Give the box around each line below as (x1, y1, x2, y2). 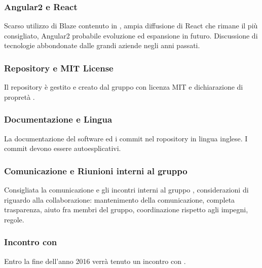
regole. (4, 214, 24, 224)
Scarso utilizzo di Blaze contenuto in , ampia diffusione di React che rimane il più (4, 20, 258, 31)
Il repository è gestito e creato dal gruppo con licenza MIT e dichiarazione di (4, 82, 243, 92)
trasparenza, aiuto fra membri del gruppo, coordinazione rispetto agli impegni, (4, 204, 248, 215)
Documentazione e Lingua (4, 113, 113, 126)
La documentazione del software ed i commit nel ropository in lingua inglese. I (4, 133, 248, 143)
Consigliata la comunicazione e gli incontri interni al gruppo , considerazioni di (4, 184, 249, 195)
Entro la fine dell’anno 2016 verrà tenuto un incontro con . (4, 255, 186, 266)
